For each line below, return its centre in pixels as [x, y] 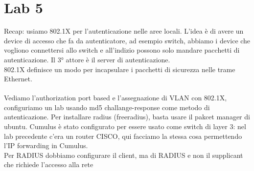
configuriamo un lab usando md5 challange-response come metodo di [107, 107]
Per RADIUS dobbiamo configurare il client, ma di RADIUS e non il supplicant [124, 155]
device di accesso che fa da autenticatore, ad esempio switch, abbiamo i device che [127, 40]
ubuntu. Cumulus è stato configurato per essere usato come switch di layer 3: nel [125, 126]
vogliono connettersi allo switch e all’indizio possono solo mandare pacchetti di [122, 50]
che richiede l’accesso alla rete [49, 164]
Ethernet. [18, 79]
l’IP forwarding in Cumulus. [46, 145]
